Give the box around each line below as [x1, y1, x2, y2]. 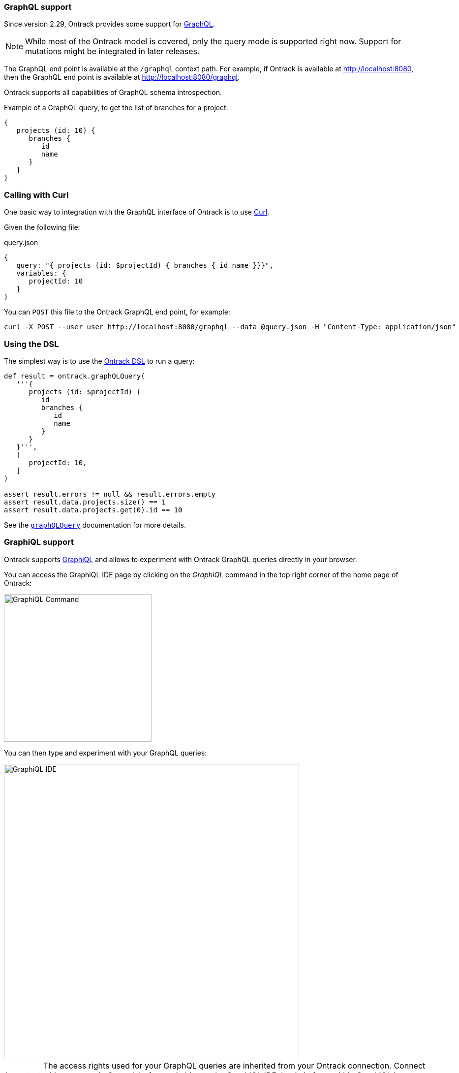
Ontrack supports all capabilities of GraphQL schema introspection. [4, 88, 222, 97]
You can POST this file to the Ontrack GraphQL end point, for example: [4, 308, 230, 316]
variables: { [16, 269, 66, 278]
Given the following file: [4, 223, 80, 232]
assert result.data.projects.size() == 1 [4, 498, 166, 506]
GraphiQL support [4, 537, 74, 547]
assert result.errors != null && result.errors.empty [4, 490, 215, 498]
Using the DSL [4, 339, 59, 349]
